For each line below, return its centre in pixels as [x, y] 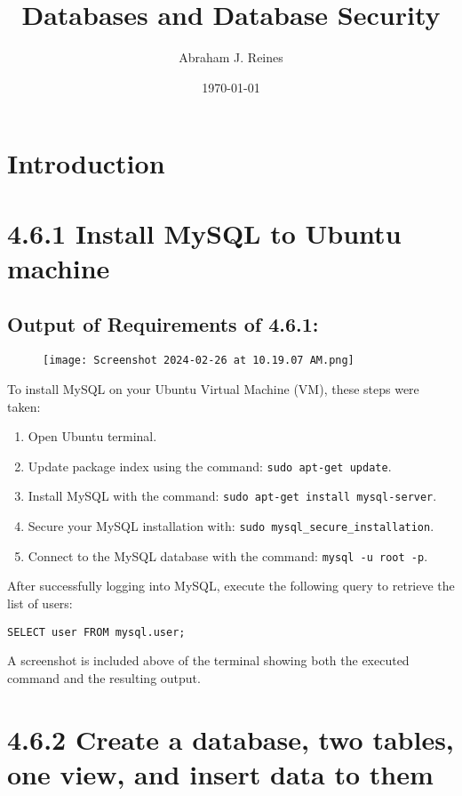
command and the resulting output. [104, 677]
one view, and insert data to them [220, 773]
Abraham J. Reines [231, 57]
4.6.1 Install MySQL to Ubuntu [204, 233]
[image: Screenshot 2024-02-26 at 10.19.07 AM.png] [199, 361]
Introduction [86, 163]
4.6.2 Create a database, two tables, [231, 739]
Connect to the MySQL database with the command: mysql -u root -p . [228, 555]
